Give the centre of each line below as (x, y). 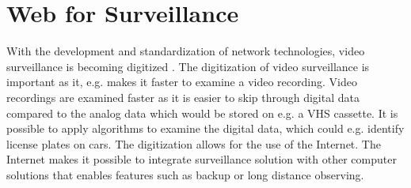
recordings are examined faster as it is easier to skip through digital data (183, 97)
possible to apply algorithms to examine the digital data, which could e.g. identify (205, 128)
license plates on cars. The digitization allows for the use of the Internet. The (194, 143)
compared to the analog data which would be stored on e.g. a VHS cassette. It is (202, 113)
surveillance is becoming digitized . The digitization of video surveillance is (188, 66)
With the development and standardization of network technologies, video (186, 51)
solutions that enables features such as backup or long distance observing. (185, 174)
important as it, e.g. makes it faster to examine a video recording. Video (182, 82)
